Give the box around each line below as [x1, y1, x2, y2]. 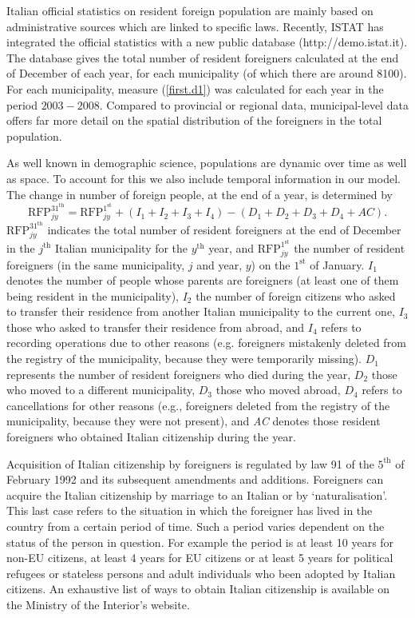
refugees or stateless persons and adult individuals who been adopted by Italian [6, 564, 396, 581]
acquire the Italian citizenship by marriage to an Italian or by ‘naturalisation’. [6, 486, 388, 503]
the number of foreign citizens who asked [196, 287, 396, 304]
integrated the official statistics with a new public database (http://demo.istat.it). [6, 34, 408, 50]
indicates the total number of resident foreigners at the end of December [47, 221, 401, 237]
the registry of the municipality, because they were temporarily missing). [6, 350, 362, 367]
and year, [196, 256, 243, 273]
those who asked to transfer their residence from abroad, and [6, 318, 305, 335]
